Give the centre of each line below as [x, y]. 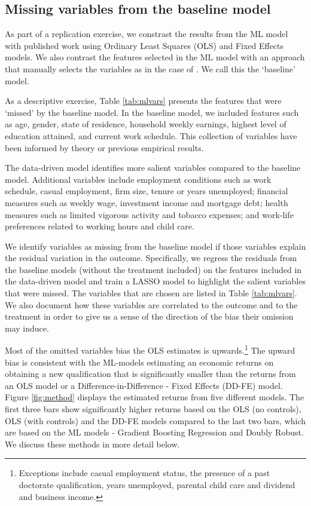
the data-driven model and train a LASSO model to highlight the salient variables [155, 281]
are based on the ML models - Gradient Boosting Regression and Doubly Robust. [154, 432]
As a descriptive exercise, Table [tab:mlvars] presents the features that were [143, 101]
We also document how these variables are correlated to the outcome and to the [151, 304]
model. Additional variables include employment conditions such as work [138, 179]
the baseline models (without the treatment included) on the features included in [153, 269]
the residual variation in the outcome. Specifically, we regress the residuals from [151, 258]
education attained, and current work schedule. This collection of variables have [151, 135]
